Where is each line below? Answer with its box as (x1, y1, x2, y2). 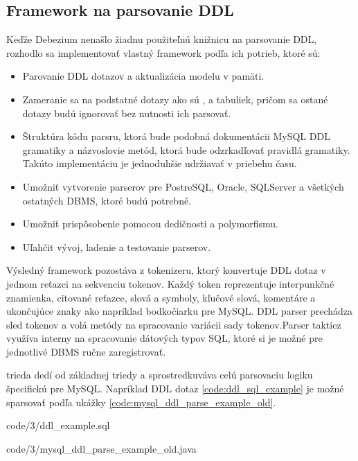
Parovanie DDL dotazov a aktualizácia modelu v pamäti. (22, 69, 265, 83)
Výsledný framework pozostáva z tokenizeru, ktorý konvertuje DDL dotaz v (6, 263, 326, 277)
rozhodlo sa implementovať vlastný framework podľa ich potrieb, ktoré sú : (6, 45, 321, 60)
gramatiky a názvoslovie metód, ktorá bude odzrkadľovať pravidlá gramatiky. (22, 142, 350, 157)
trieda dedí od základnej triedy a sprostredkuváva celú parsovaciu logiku (6, 367, 313, 382)
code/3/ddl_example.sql (6, 418, 110, 433)
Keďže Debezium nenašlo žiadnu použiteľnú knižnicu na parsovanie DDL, (6, 32, 317, 46)
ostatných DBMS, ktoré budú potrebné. (22, 193, 192, 207)
